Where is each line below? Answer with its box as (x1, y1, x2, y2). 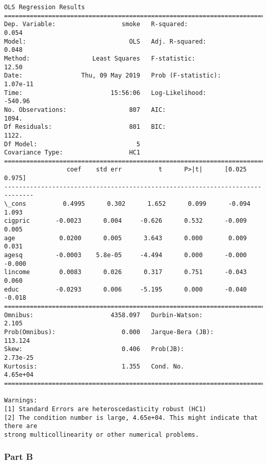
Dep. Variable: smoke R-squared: (4, 21, 188, 28)
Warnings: (4, 397, 37, 404)
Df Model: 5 (4, 140, 140, 148)
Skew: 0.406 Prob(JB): (4, 345, 184, 353)
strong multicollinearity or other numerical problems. (4, 431, 199, 438)
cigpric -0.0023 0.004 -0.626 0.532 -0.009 (4, 217, 247, 225)
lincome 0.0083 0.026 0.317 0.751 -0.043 (4, 268, 247, 276)
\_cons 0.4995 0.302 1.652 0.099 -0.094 (4, 200, 251, 208)
